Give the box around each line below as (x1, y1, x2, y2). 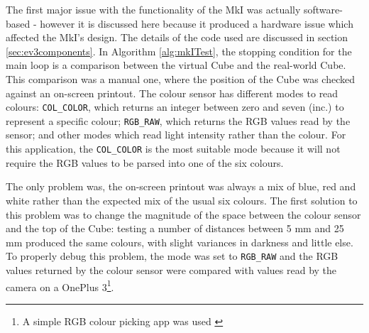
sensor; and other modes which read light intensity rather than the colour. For (6, 127, 346, 142)
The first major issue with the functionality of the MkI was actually (6, 2, 301, 16)
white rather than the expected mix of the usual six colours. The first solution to (6, 192, 358, 207)
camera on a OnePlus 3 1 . (6, 277, 114, 294)
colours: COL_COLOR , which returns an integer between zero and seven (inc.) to (6, 99, 344, 114)
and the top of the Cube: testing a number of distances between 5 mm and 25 (6, 221, 344, 236)
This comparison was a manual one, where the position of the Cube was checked (6, 71, 355, 86)
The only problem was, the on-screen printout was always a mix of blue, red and (6, 179, 356, 194)
